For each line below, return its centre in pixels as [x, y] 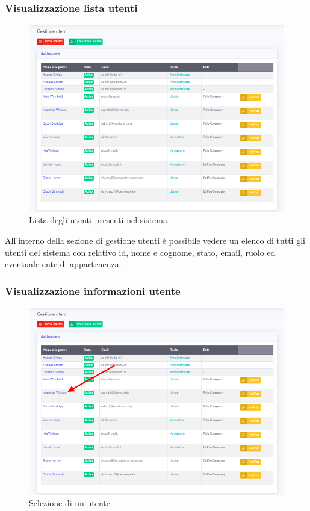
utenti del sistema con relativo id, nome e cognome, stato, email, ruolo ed [140, 252]
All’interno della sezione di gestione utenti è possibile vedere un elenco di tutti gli [155, 240]
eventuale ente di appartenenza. [63, 264]
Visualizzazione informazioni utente [93, 290]
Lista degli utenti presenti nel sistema [98, 220]
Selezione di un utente [70, 503]
